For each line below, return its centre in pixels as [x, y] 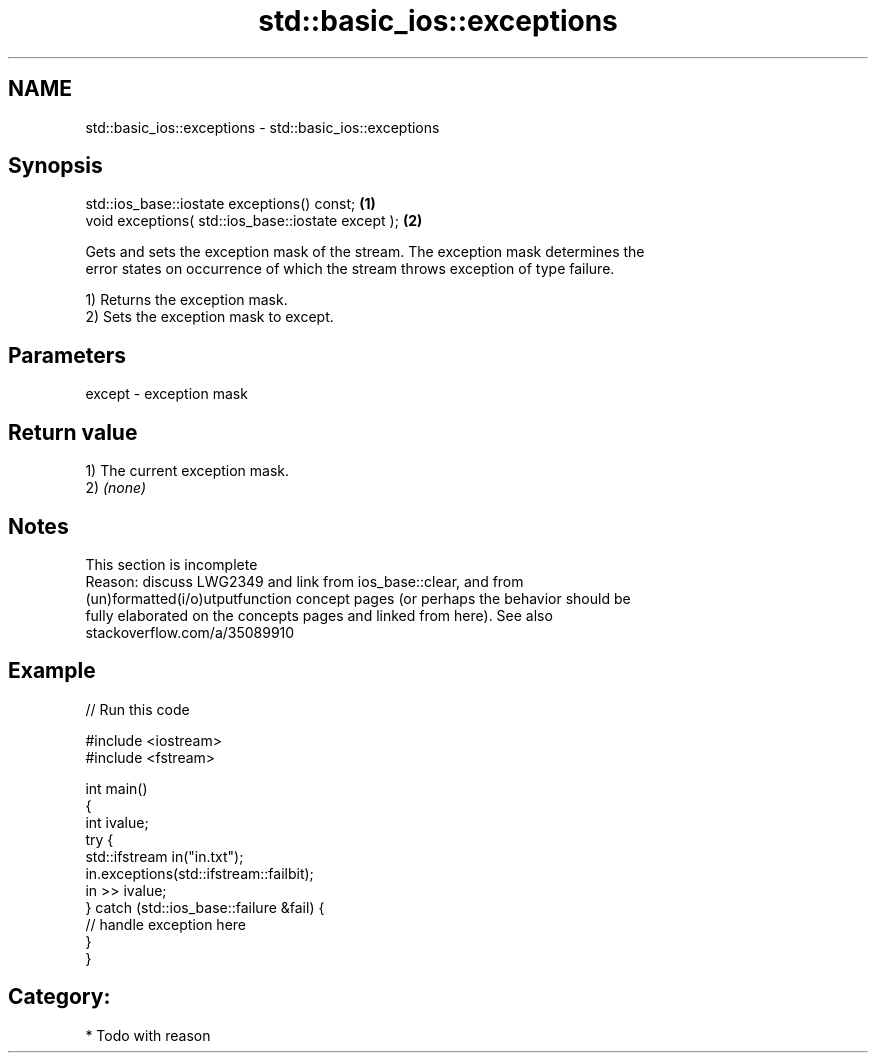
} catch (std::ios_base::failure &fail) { [205, 907]
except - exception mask [166, 394]
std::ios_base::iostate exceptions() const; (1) [230, 204]
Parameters [67, 355]
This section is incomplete [171, 564]
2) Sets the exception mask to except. [209, 317]
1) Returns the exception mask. [186, 300]
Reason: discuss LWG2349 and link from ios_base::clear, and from [304, 581]
